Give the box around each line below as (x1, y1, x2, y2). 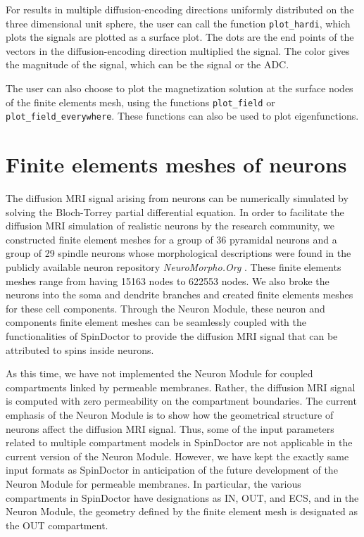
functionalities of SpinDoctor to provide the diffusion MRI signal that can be (6, 329, 338, 343)
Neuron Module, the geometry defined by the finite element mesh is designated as (6, 504, 358, 519)
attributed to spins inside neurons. (6, 342, 154, 357)
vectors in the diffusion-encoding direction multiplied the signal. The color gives (6, 43, 350, 58)
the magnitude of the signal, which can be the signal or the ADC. (6, 57, 289, 72)
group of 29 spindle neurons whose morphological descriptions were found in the (6, 246, 351, 260)
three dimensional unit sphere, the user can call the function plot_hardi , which (6, 15, 351, 30)
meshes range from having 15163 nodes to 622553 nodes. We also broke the (6, 273, 330, 288)
